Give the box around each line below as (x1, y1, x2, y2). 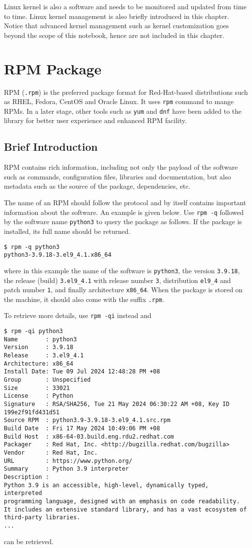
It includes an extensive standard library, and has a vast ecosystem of (4, 506, 247, 513)
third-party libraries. (4, 514, 80, 521)
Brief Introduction (4, 139, 98, 154)
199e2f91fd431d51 (4, 408, 60, 416)
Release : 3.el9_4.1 (4, 352, 84, 359)
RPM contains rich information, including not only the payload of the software (4, 162, 238, 172)
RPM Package (4, 58, 102, 78)
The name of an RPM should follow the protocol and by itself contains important (4, 197, 246, 208)
